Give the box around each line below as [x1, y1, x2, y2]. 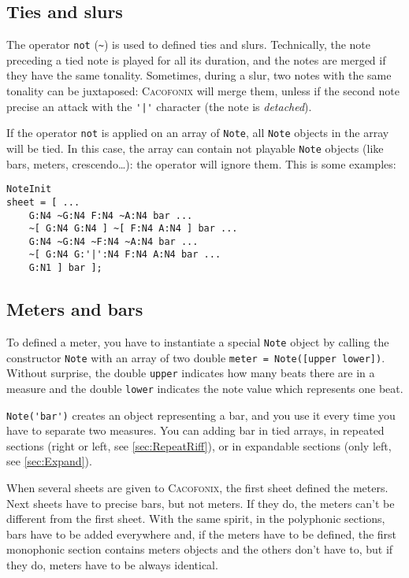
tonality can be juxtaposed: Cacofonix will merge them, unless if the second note [6, 83, 400, 99]
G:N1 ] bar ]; [28, 262, 102, 274]
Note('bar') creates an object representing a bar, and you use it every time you [6, 406, 396, 423]
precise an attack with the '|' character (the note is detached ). [6, 98, 312, 114]
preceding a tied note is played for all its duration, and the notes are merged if [6, 51, 386, 68]
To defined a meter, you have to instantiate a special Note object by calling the [6, 334, 389, 350]
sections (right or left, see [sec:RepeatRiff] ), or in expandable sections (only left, [6, 437, 392, 454]
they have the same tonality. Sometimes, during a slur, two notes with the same [6, 67, 392, 83]
